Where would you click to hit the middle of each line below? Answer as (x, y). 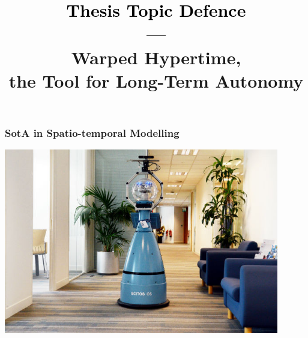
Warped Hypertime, (156, 57)
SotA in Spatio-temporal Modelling (92, 132)
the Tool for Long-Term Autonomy (156, 80)
